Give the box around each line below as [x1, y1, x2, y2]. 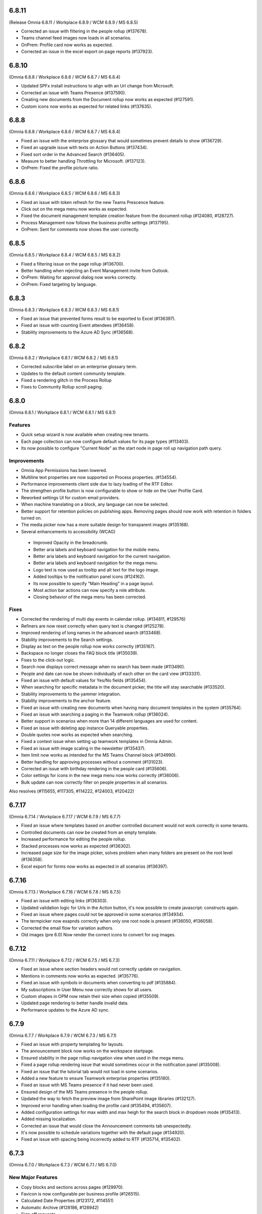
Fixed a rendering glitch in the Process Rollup [21, 377, 112, 383]
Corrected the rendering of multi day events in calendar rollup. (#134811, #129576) [21, 616, 186, 622]
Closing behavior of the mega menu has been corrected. [33, 594, 147, 600]
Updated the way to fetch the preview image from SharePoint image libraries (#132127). [21, 1096, 196, 1102]
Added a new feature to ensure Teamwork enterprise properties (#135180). [21, 1075, 171, 1081]
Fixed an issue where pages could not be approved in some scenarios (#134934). [21, 911, 184, 917]
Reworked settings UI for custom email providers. [21, 494, 120, 500]
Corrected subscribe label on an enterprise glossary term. [21, 364, 137, 370]
